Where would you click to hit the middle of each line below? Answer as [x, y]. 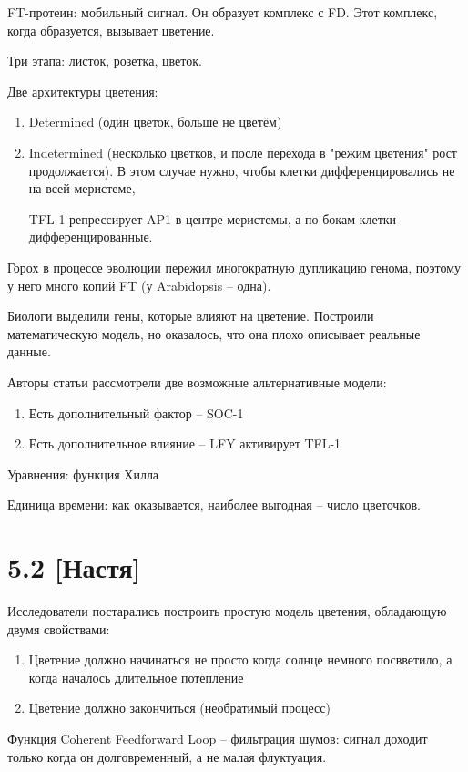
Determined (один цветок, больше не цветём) [155, 122]
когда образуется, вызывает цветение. [111, 30]
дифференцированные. [91, 237]
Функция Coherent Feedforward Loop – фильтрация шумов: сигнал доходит [218, 738]
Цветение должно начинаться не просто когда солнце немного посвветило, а [240, 659]
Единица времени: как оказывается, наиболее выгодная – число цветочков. [214, 504]
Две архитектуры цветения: [83, 91]
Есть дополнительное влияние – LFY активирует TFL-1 [185, 443]
